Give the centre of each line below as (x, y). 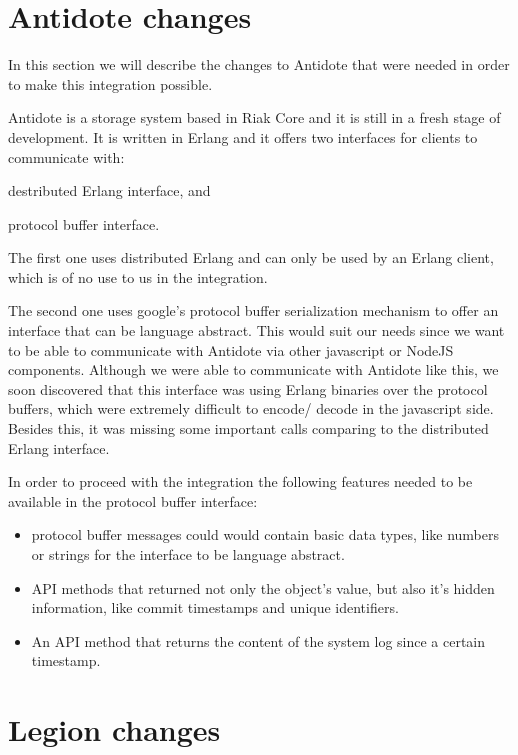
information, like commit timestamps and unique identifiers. (215, 607)
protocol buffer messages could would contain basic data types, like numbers (265, 534)
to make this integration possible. (110, 83)
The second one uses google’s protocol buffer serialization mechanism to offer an (253, 310)
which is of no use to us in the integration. (138, 276)
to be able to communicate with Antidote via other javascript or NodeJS (231, 349)
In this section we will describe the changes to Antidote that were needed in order (259, 64)
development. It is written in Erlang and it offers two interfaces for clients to (243, 136)
